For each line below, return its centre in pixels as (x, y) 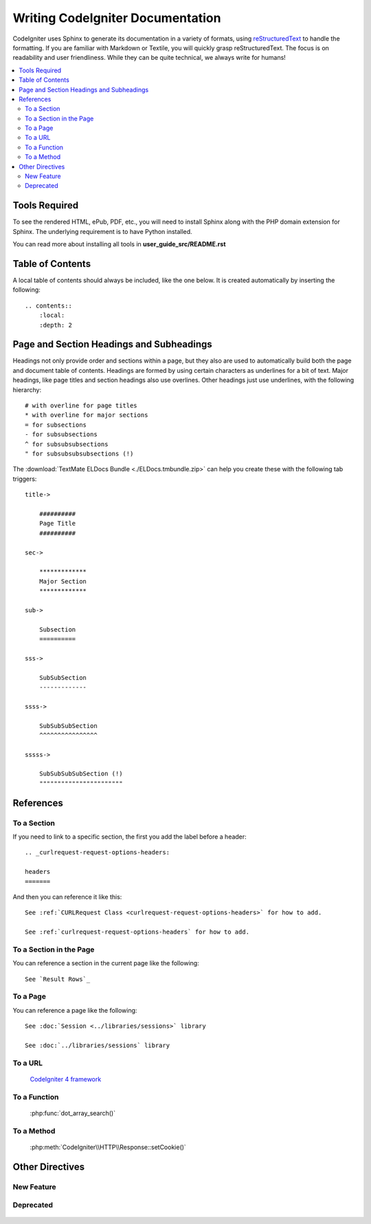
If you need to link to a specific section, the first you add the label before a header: (130, 837)
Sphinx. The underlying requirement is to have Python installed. (102, 231)
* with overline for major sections (87, 415)
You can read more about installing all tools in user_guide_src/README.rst (119, 244)
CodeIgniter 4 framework (66, 1079)
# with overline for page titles (81, 406)
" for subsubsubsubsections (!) (79, 453)
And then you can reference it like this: (67, 896)
